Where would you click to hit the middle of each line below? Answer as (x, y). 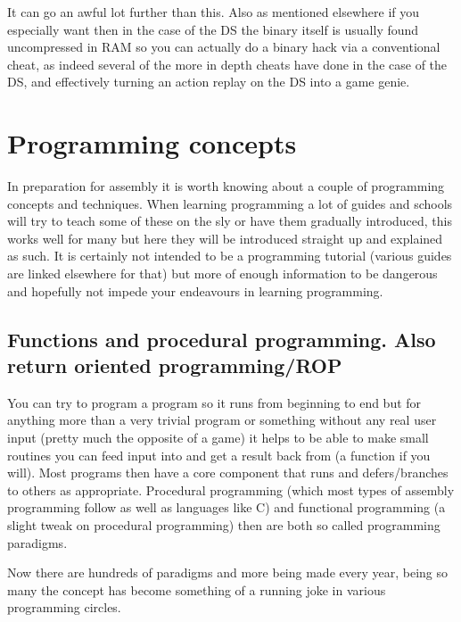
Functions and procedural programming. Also (222, 339)
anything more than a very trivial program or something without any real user (222, 420)
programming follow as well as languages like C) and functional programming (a (226, 507)
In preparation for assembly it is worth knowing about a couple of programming (226, 186)
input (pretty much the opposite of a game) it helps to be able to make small (218, 438)
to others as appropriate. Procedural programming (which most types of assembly (231, 489)
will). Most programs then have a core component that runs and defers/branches (228, 473)
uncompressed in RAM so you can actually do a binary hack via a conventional (224, 47)
